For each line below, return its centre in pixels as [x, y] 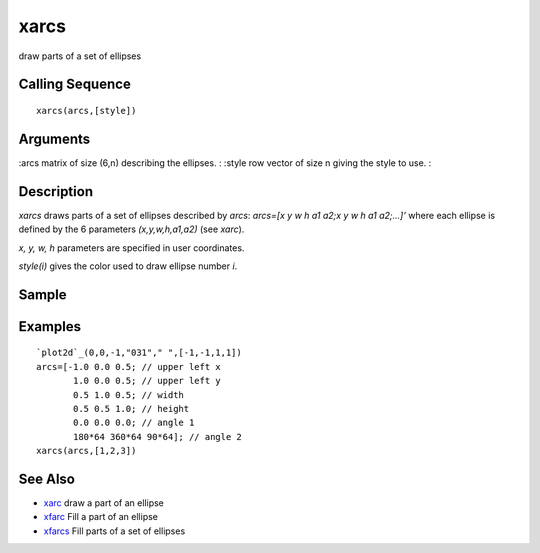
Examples [50, 326]
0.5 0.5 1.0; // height [131, 408]
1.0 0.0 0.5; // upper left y [147, 381]
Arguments [54, 138]
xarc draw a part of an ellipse [104, 503]
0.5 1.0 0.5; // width [129, 394]
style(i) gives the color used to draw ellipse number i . [128, 266]
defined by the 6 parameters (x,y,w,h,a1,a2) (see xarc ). [131, 229]
